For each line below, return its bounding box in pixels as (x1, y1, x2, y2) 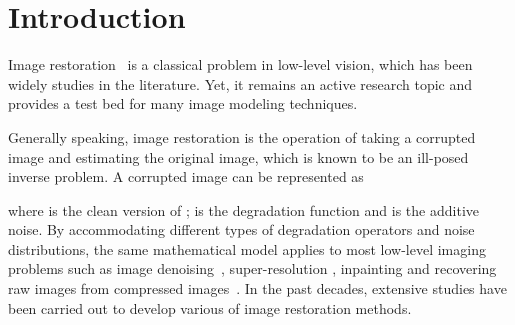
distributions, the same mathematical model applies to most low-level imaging (8, 238, 486, 259)
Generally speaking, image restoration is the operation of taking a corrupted (8, 126, 476, 147)
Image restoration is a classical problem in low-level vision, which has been (8, 54, 473, 75)
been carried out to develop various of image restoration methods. (8, 297, 412, 318)
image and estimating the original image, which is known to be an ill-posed (8, 146, 469, 167)
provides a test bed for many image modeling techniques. (8, 93, 358, 114)
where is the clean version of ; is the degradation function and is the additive (8, 199, 479, 220)
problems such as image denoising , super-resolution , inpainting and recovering (8, 258, 497, 279)
